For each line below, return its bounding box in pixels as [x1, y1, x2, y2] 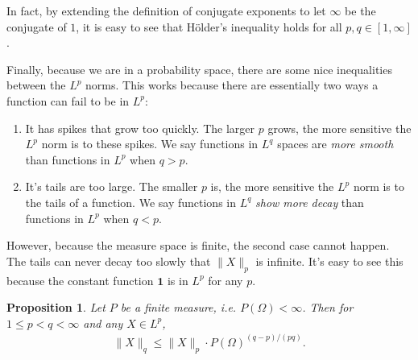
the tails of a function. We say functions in [25, 193, 236, 210]
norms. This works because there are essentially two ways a [85, 77, 379, 93]
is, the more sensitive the [210, 178, 334, 195]
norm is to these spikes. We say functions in [41, 135, 259, 152]
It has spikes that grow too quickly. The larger [25, 119, 255, 136]
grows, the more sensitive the [267, 119, 412, 136]
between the [6, 77, 66, 93]
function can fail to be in [6, 92, 130, 109]
